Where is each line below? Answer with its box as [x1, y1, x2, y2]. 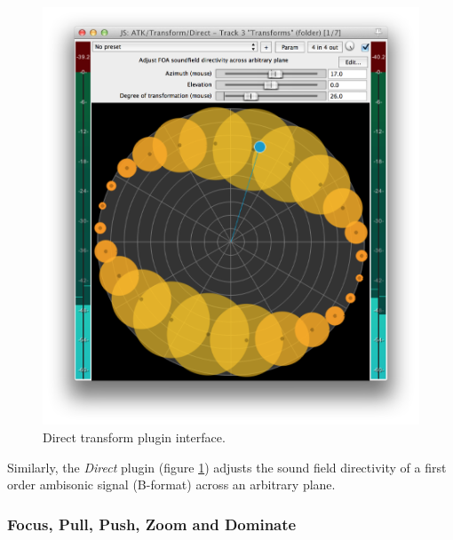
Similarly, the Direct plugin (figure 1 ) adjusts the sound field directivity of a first [7, 457, 447, 476]
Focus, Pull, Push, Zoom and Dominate [7, 512, 297, 535]
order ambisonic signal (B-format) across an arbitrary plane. [7, 475, 336, 494]
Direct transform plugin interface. [43, 427, 226, 446]
